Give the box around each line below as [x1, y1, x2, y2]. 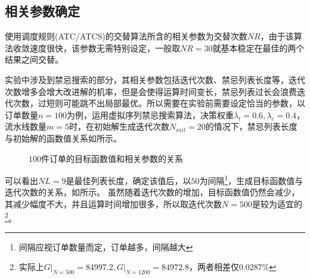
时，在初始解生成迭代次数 [69, 120, 169, 133]
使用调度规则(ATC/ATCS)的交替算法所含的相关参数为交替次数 [5, 30, 247, 42]
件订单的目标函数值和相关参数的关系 [41, 152, 183, 164]
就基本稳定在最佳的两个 [212, 41, 305, 54]
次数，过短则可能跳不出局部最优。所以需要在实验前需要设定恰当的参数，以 [13, 97, 305, 109]
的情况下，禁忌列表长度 [205, 120, 297, 133]
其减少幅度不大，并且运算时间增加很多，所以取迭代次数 [5, 197, 222, 210]
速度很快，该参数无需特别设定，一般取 [29, 41, 180, 54]
